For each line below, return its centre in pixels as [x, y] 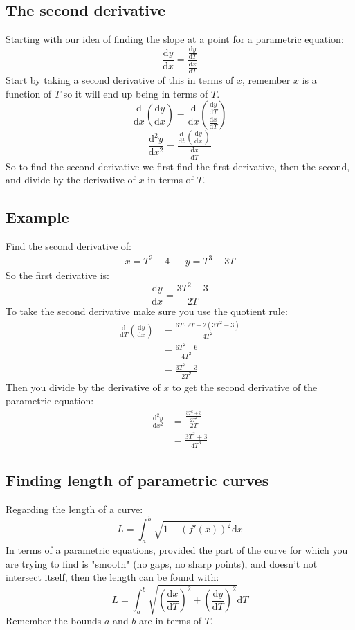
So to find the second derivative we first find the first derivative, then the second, [178, 166]
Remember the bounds [54, 621]
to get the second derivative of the [245, 387]
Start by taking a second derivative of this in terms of [120, 80]
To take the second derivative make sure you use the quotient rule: [147, 311]
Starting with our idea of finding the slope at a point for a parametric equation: [175, 39]
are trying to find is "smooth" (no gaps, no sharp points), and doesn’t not [162, 563]
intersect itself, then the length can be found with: [112, 577]
